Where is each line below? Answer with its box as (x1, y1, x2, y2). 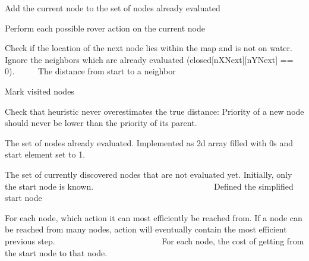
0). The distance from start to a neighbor (5, 65, 176, 77)
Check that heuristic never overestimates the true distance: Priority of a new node (5, 105, 304, 117)
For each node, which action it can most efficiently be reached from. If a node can (5, 211, 302, 224)
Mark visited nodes (5, 84, 74, 97)
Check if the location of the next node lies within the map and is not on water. (5, 42, 292, 54)
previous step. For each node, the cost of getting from (5, 234, 304, 247)
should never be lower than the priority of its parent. (5, 117, 197, 129)
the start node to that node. (5, 246, 108, 259)
